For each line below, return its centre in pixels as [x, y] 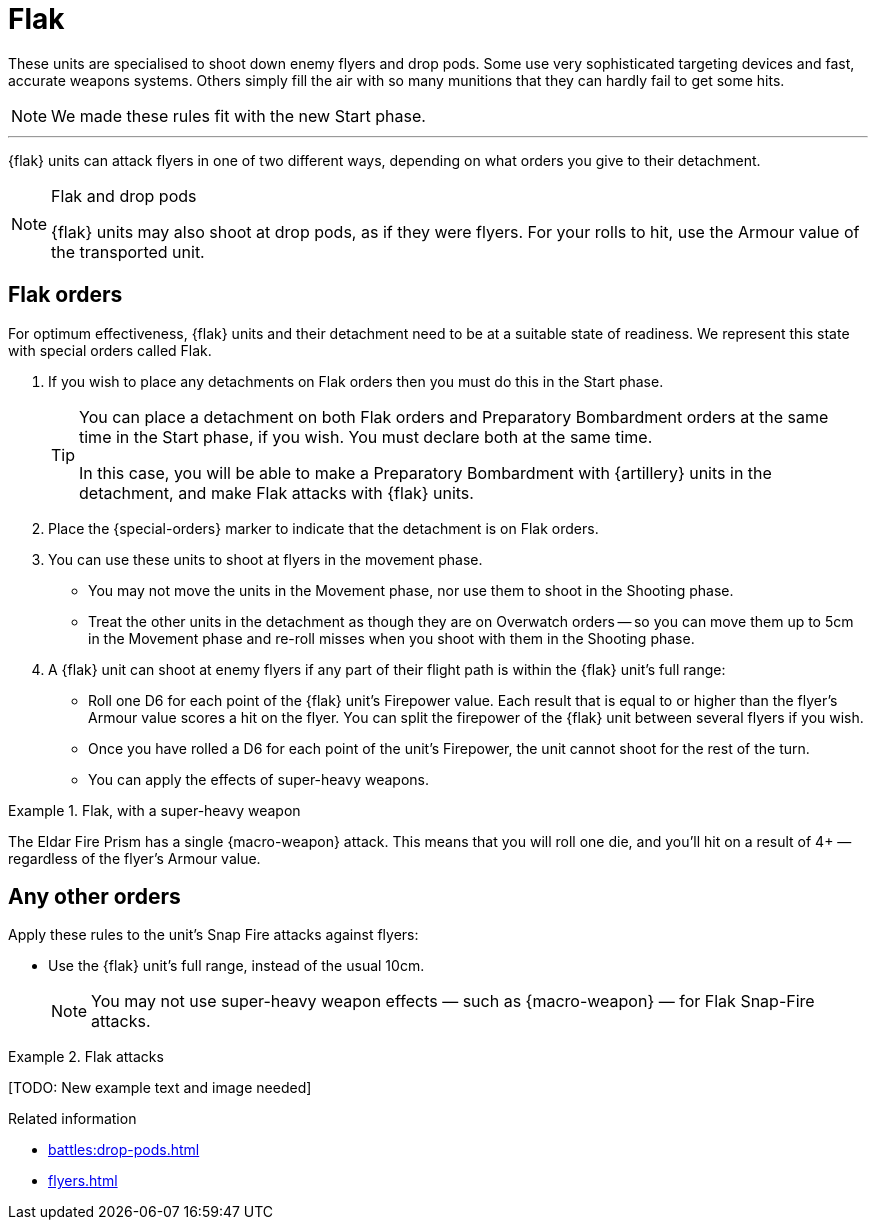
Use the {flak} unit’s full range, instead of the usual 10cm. [236, 966]
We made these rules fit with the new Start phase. [238, 115]
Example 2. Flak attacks [86, 1057]
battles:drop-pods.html [124, 1150]
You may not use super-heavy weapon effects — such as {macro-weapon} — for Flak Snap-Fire [453, 1001]
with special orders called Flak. [110, 350]
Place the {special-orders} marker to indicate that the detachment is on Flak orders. [323, 528]
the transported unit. [128, 251]
